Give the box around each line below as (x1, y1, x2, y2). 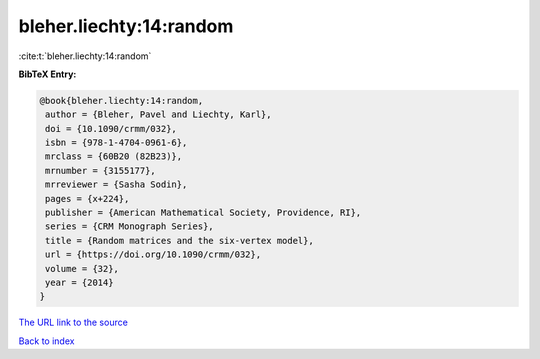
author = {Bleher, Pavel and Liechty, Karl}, (45, 109, 272, 120)
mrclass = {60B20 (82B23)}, (45, 151, 183, 162)
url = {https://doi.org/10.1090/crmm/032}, (45, 249, 262, 260)
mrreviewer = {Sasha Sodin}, (45, 179, 188, 190)
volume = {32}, (45, 263, 120, 274)
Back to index (18, 335, 75, 347)
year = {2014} (45, 277, 114, 288)
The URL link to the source (18, 316, 129, 329)
